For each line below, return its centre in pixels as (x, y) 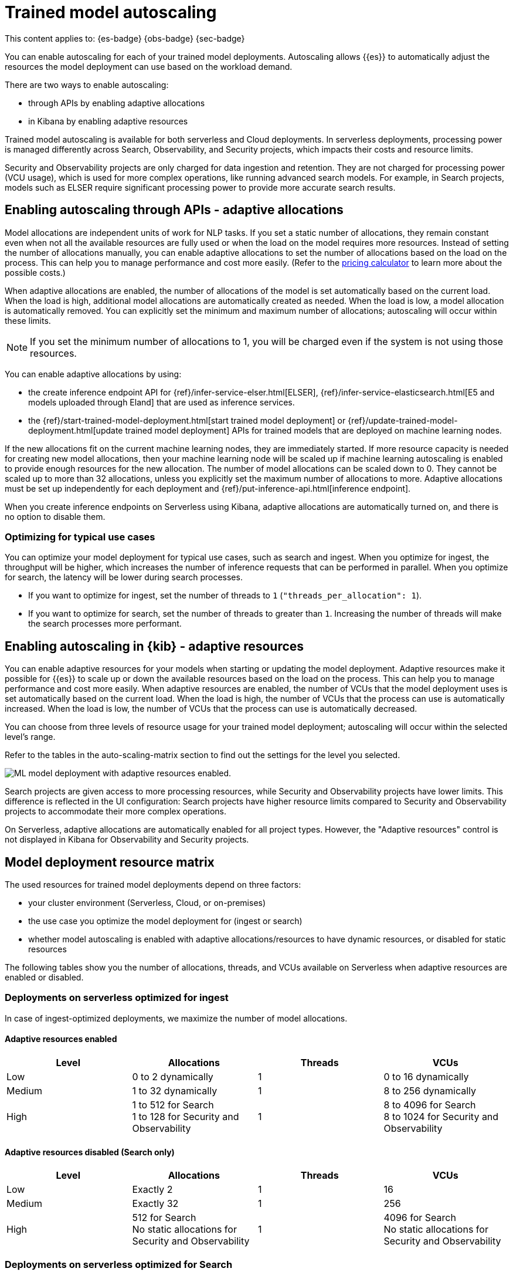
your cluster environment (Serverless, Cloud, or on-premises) (147, 903)
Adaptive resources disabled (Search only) (90, 1152)
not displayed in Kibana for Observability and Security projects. (127, 840)
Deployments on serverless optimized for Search (119, 1264)
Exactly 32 (155, 1204)
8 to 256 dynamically (430, 1091)
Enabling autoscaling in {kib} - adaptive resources (154, 646)
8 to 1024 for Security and (441, 1117)
